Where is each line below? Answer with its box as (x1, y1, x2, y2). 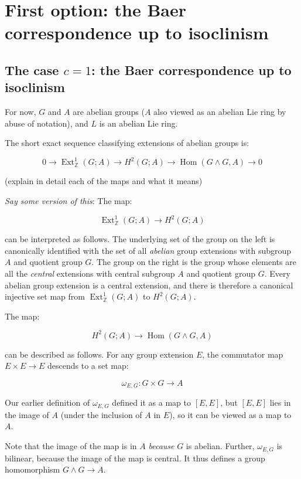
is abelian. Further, (186, 440, 255, 452)
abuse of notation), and (5, 117, 88, 129)
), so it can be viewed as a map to (169, 408, 292, 420)
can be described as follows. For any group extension (5, 348, 194, 360)
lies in (269, 396, 291, 409)
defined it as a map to (112, 396, 191, 409)
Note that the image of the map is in (5, 440, 137, 452)
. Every (264, 267, 290, 279)
